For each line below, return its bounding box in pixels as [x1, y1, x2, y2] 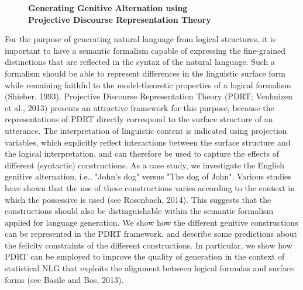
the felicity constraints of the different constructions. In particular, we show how [5, 239, 292, 251]
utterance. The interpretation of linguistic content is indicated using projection [5, 124, 287, 136]
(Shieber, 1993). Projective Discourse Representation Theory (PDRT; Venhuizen [5, 90, 292, 102]
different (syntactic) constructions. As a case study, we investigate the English [5, 158, 285, 171]
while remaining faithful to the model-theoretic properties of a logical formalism [5, 78, 291, 91]
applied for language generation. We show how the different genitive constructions [5, 216, 298, 228]
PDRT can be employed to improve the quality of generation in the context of [5, 250, 285, 263]
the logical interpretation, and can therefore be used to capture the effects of [5, 147, 279, 160]
